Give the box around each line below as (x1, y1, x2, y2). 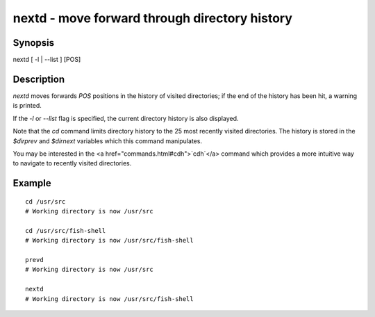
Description (12, 73, 65, 85)
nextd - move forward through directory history (12, 10, 293, 26)
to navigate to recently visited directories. (12, 159, 132, 168)
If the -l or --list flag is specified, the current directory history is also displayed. (12, 114, 239, 122)
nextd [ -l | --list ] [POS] (12, 56, 81, 64)
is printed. (12, 101, 42, 110)
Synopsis (12, 37, 55, 49)
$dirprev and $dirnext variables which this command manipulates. (12, 136, 203, 145)
